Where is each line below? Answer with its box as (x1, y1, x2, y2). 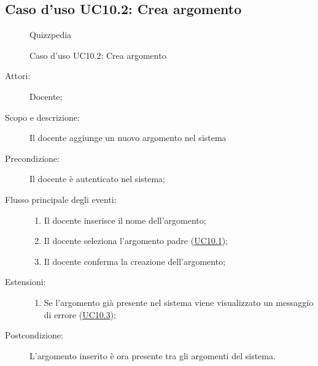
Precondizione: (5, 151, 60, 164)
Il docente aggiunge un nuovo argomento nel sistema (29, 131, 227, 144)
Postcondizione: (5, 329, 63, 341)
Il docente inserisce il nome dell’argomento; (44, 213, 206, 226)
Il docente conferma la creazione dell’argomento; (44, 254, 226, 267)
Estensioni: (5, 275, 46, 288)
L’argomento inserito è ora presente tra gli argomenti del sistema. (29, 349, 276, 362)
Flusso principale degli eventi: (5, 193, 117, 205)
